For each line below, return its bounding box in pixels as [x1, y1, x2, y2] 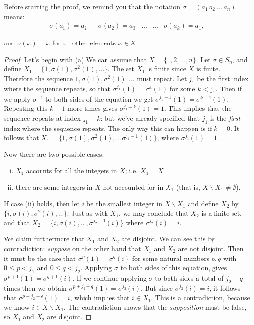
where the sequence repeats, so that [4, 83, 111, 93]
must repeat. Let [137, 73, 187, 83]
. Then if [215, 83, 242, 93]
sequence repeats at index [4, 112, 81, 123]
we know [4, 302, 30, 312]
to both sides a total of [155, 272, 224, 282]
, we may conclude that [119, 208, 189, 218]
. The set [107, 64, 134, 74]
